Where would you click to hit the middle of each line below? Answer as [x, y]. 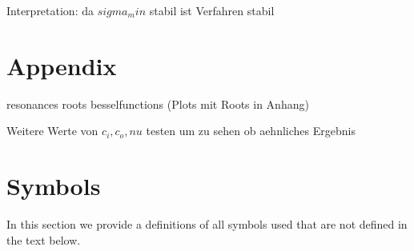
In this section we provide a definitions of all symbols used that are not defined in [207, 224]
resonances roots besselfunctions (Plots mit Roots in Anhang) [158, 104]
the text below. [44, 239]
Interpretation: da [50, 10]
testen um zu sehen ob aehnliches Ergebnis [251, 131]
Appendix [62, 65]
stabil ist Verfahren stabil [212, 10]
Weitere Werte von [52, 131]
